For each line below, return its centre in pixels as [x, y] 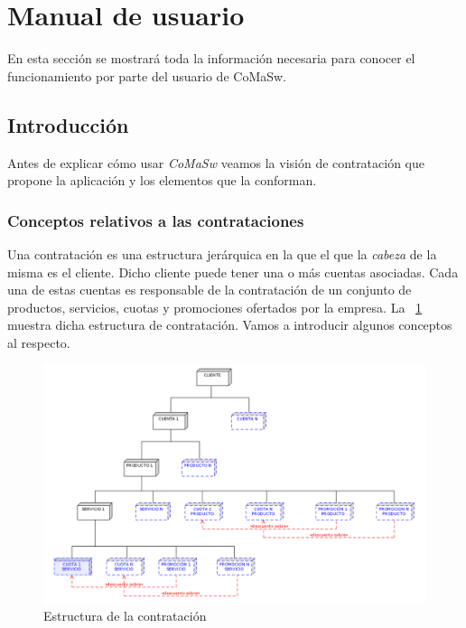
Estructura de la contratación [125, 616]
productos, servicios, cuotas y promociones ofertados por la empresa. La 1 [215, 307]
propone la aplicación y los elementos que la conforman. [162, 180]
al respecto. [39, 342]
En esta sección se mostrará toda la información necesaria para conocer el [211, 58]
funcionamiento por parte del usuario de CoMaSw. [147, 75]
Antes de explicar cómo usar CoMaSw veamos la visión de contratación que [216, 162]
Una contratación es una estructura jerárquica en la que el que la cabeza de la [222, 253]
